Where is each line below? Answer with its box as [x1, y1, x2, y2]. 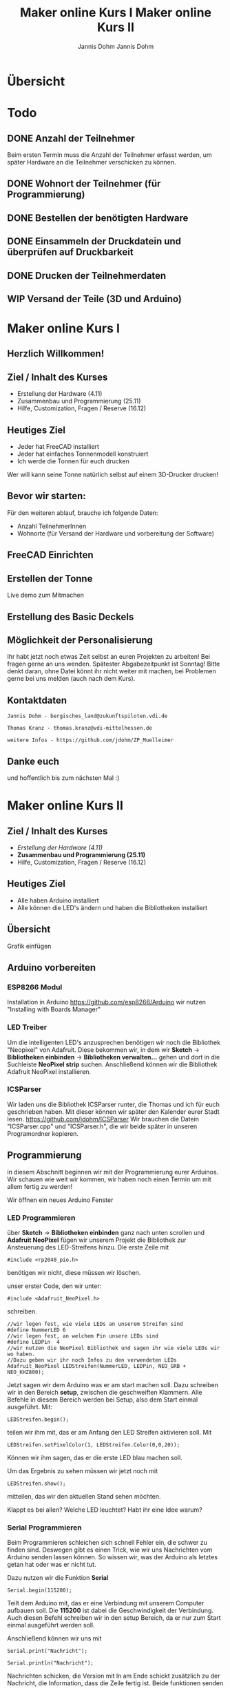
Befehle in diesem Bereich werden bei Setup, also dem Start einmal [7, 1395, 198, 1404]
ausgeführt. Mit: [7, 1402, 53, 1411]
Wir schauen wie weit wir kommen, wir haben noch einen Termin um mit [7, 1175, 211, 1183]
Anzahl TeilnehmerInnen [17, 522, 87, 530]
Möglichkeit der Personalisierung [7, 634, 154, 646]
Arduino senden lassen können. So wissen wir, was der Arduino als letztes [7, 1553, 218, 1561]
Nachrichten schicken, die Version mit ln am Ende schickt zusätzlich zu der [7, 1671, 220, 1680]
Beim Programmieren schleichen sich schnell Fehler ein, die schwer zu [7, 1539, 208, 1547]
